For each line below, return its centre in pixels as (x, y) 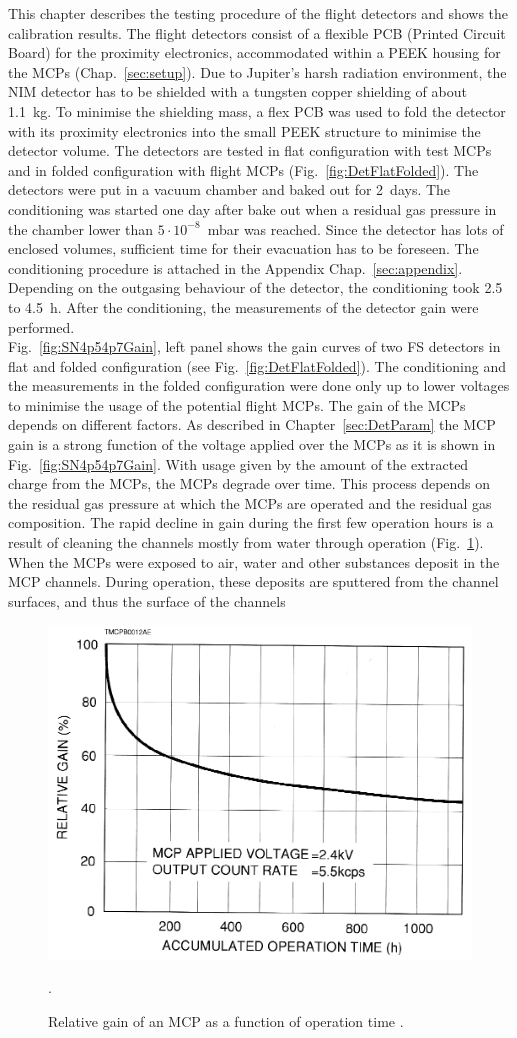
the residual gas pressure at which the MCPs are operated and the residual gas (250, 502)
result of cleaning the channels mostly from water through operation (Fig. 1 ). (246, 542)
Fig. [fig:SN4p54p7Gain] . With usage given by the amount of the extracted (238, 463)
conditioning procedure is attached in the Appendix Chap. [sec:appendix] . (235, 267)
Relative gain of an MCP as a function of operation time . (226, 1020)
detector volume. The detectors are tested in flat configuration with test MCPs (250, 150)
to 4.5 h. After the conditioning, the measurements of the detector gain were (243, 306)
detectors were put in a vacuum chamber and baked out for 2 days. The (229, 189)
